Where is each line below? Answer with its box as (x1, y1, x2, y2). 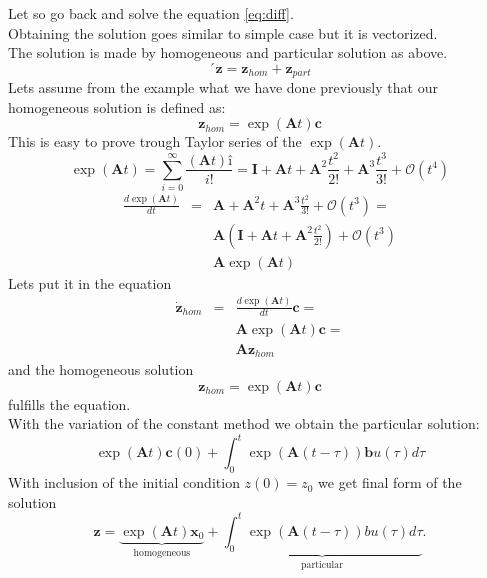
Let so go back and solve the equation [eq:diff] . (8, 3, 294, 23)
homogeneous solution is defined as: (8, 96, 226, 117)
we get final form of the (318, 472, 462, 493)
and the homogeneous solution (8, 359, 194, 379)
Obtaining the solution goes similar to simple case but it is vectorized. (8, 22, 438, 43)
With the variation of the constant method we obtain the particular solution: (8, 413, 480, 434)
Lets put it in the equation (8, 272, 172, 293)
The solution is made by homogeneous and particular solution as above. (8, 42, 448, 63)
